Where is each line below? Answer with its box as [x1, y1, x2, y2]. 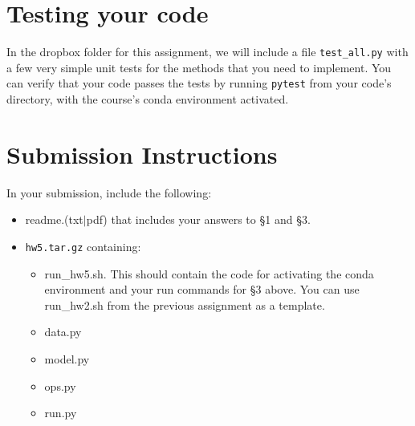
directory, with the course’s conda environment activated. [6, 91, 289, 108]
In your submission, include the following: [6, 184, 212, 201]
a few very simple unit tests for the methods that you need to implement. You [6, 59, 392, 75]
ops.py [44, 377, 76, 394]
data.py [44, 323, 82, 340]
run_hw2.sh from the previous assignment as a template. [44, 296, 325, 313]
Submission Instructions [6, 137, 278, 170]
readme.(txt [25, 211, 83, 228]
